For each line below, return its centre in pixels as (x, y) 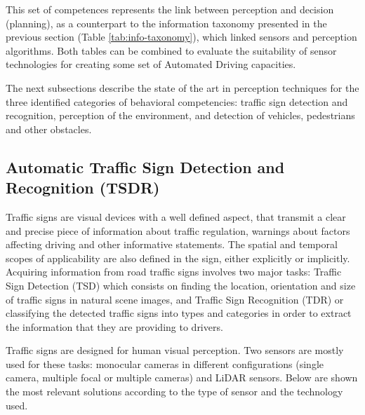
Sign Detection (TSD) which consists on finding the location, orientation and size (181, 285)
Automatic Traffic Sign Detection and (145, 166)
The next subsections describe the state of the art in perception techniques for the (182, 87)
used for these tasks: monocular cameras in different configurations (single (165, 363)
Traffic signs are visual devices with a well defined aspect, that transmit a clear (176, 216)
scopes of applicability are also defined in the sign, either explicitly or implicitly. (178, 258)
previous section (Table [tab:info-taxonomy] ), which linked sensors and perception (181, 37)
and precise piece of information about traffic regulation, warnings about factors (178, 230)
